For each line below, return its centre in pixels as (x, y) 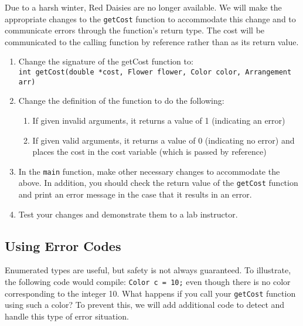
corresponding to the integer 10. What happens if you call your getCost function (150, 293)
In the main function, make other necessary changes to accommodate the (149, 171)
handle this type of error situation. (67, 316)
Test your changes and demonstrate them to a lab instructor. (128, 214)
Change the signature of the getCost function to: (106, 61)
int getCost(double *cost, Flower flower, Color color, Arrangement (155, 72)
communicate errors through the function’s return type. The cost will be (135, 30)
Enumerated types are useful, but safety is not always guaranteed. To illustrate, (148, 270)
